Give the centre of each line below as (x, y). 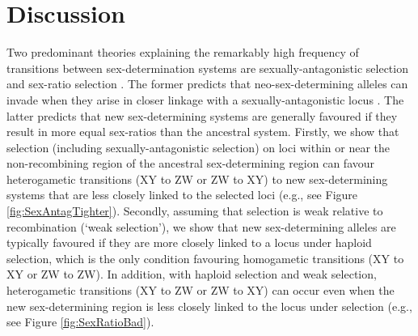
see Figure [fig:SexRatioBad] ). (80, 322)
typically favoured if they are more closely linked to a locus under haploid (189, 242)
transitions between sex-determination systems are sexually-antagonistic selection (207, 68)
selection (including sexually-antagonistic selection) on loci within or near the (198, 147)
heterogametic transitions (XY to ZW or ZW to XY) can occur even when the (201, 290)
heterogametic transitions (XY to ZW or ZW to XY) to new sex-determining (197, 179)
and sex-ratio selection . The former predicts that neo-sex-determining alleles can (207, 84)
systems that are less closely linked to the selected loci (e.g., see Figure (182, 195)
